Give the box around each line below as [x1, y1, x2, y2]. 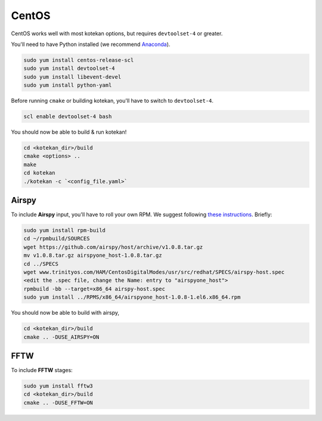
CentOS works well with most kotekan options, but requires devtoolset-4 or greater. [11, 30, 223, 37]
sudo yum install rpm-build [23, 227, 106, 234]
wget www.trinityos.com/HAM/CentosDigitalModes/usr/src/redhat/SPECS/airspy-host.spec [23, 269, 285, 276]
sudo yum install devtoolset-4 [23, 65, 116, 72]
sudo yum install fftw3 [23, 383, 94, 389]
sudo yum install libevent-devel [23, 73, 122, 80]
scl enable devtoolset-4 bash [23, 113, 112, 120]
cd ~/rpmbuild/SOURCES [23, 235, 90, 242]
